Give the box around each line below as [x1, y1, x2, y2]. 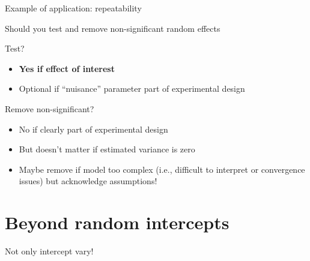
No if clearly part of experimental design [19, 122, 168, 135]
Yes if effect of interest [19, 62, 115, 74]
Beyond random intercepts [5, 210, 229, 235]
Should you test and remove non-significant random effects [5, 22, 220, 34]
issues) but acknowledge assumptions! [19, 175, 157, 187]
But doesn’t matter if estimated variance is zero [19, 143, 195, 155]
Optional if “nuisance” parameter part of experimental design [19, 82, 245, 95]
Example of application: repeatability [5, 2, 142, 14]
